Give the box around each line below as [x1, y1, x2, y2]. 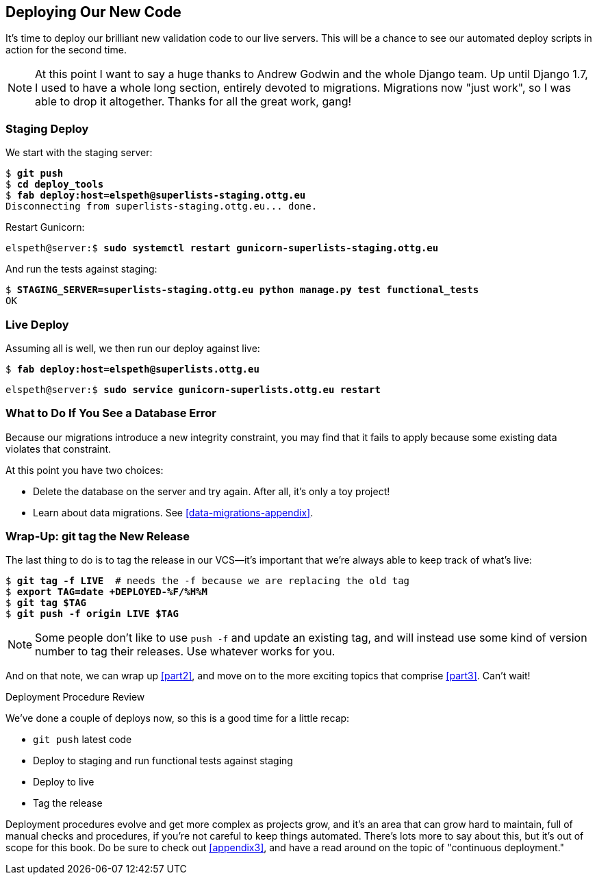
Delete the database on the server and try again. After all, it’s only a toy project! [33, 485, 390, 497]
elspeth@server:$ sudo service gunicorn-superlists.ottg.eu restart [5, 384, 381, 395]
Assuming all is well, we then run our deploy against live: [5, 342, 260, 354]
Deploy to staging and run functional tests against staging [33, 755, 293, 767]
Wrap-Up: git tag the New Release [5, 529, 190, 544]
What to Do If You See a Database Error [5, 406, 216, 420]
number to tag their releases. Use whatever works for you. [35, 644, 335, 659]
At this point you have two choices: [5, 464, 164, 476]
